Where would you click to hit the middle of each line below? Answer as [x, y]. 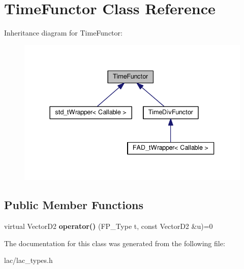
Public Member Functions [74, 205]
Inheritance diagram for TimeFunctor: [63, 33]
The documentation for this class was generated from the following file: [115, 243]
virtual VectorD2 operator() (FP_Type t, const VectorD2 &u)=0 [109, 226]
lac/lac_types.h [28, 260]
